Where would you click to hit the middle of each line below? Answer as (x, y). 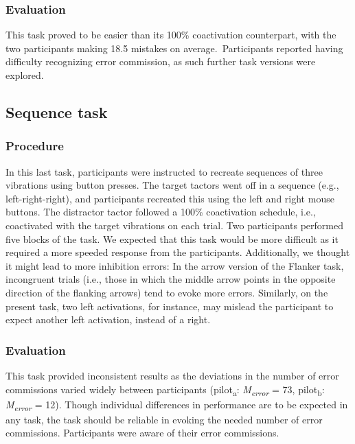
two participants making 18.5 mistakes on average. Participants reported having (174, 48)
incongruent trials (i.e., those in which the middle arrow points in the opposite (171, 279)
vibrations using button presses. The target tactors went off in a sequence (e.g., (172, 185)
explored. (25, 75)
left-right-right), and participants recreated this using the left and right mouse (170, 198)
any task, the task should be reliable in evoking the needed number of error (164, 419)
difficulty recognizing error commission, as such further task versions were (161, 61)
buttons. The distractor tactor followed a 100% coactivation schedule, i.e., (161, 212)
